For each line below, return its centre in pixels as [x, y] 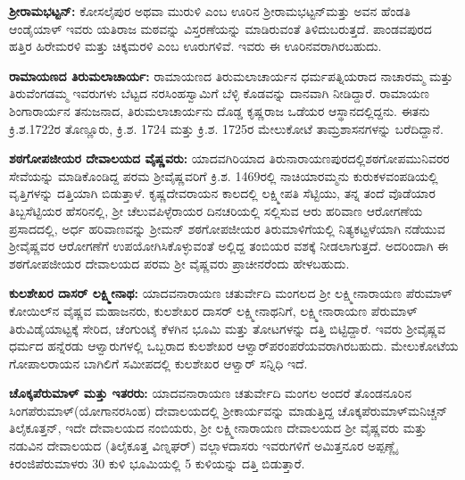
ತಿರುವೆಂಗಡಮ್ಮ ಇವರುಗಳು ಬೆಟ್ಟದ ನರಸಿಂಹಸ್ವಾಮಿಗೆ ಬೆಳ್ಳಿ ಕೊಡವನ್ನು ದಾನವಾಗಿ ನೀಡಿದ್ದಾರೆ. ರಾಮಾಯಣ [219, 93]
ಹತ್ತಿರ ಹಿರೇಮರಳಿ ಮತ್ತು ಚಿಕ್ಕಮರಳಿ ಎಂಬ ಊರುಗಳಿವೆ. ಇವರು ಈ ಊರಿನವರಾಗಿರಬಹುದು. [195, 46]
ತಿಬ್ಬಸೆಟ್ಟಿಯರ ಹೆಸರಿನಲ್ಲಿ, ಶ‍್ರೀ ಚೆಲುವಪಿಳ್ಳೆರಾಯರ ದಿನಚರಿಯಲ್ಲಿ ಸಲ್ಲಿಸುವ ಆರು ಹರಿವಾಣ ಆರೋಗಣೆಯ [216, 210]
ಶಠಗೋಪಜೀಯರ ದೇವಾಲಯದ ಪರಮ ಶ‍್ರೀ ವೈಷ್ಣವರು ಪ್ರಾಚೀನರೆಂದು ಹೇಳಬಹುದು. [179, 263]
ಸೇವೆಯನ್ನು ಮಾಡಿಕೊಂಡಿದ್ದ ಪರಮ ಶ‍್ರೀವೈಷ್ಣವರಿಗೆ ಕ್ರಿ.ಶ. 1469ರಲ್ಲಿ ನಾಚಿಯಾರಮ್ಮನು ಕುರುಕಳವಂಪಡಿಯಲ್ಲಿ [224, 175]
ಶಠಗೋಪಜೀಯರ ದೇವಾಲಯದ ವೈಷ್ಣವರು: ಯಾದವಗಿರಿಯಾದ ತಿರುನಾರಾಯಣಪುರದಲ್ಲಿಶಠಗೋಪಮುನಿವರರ [229, 158]
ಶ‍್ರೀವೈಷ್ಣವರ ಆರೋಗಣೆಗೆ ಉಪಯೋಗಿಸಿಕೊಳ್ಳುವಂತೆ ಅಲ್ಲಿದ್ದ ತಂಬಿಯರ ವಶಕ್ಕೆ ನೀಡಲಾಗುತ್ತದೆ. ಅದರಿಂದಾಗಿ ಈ [229, 246]
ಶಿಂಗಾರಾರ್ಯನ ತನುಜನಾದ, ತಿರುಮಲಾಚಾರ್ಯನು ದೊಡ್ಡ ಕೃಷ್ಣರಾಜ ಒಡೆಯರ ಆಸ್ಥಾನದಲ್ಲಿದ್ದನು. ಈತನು [220, 110]
